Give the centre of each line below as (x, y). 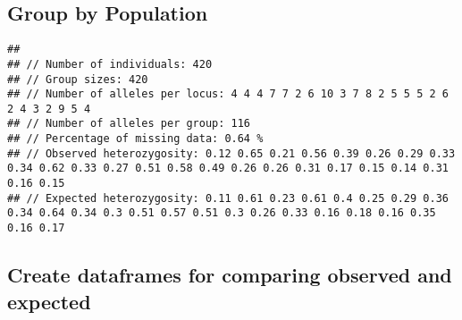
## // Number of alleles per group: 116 (129, 124)
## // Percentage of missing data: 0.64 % (135, 139)
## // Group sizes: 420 (78, 79)
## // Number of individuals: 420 (110, 64)
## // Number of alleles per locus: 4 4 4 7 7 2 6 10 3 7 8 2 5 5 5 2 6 (228, 94)
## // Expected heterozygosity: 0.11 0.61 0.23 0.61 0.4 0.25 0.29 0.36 (228, 198)
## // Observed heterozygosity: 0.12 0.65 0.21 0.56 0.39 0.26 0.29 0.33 (231, 153)
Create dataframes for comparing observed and (230, 275)
